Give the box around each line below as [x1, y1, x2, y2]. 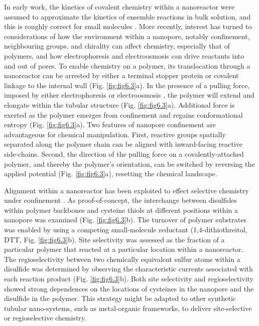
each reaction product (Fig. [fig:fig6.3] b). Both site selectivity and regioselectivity [4, 273, 253, 284]
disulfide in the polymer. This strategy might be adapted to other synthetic [4, 293, 236, 303]
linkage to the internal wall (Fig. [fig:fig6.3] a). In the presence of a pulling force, [4, 80, 250, 90]
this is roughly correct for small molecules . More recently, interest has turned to [4, 21, 252, 32]
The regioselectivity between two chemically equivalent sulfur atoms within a [4, 253, 240, 264]
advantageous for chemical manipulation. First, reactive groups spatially [4, 129, 226, 139]
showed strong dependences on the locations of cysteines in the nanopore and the [4, 283, 254, 293]
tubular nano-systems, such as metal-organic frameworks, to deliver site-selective [4, 302, 252, 313]
